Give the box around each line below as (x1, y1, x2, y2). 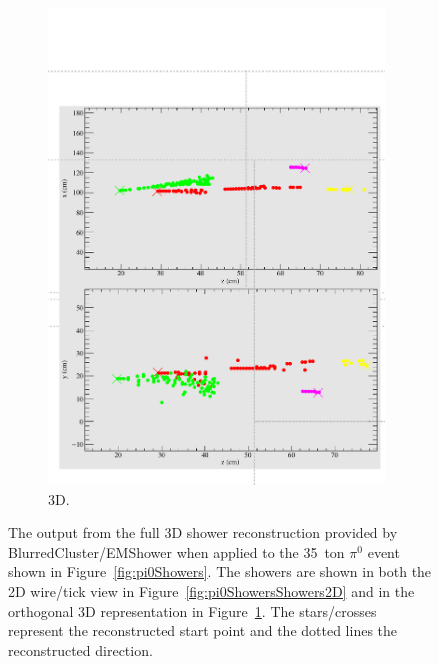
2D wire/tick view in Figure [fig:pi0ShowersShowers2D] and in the (8, 580, 415, 601)
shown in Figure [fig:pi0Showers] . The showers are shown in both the (8, 561, 432, 582)
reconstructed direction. (8, 639, 153, 660)
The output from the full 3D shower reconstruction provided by (8, 522, 398, 543)
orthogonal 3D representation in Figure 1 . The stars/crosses (8, 600, 377, 621)
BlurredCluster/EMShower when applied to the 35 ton (8, 541, 345, 562)
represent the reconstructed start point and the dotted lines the (8, 620, 398, 641)
